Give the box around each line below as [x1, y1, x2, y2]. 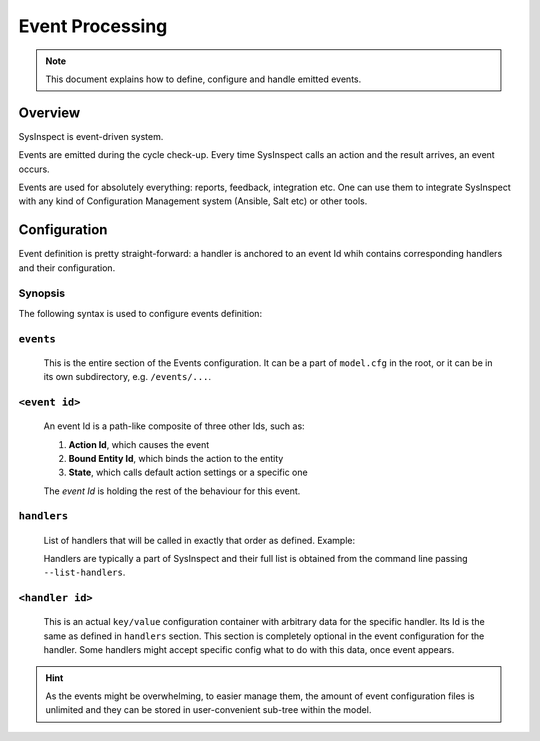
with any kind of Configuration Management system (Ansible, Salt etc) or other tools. [18, 195, 368, 207]
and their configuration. [18, 261, 116, 274]
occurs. [18, 163, 50, 175]
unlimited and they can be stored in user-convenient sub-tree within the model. [45, 704, 372, 716]
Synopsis [18, 286, 65, 300]
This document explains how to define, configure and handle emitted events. [45, 73, 362, 85]
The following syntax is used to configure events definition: [18, 307, 263, 319]
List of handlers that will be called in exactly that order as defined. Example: [43, 534, 356, 546]
